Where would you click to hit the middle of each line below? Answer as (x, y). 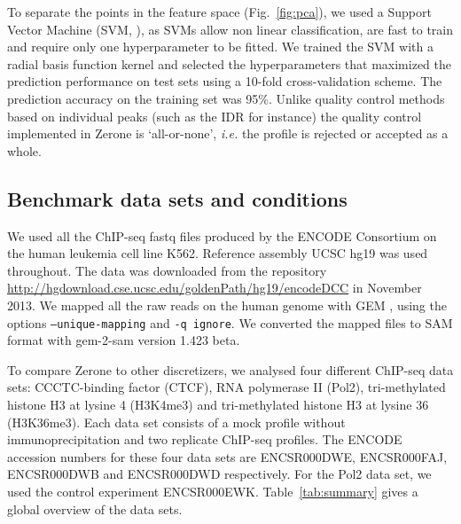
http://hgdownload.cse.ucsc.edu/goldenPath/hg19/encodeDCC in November (215, 288)
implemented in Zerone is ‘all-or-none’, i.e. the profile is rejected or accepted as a (228, 133)
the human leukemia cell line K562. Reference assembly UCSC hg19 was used (218, 253)
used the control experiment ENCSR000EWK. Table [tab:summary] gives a (213, 491)
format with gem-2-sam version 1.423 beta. (124, 340)
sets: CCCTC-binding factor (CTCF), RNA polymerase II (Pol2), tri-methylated (227, 387)
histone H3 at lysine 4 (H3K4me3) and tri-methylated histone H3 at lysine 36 (218, 404)
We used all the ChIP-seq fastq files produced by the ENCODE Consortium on (222, 235)
